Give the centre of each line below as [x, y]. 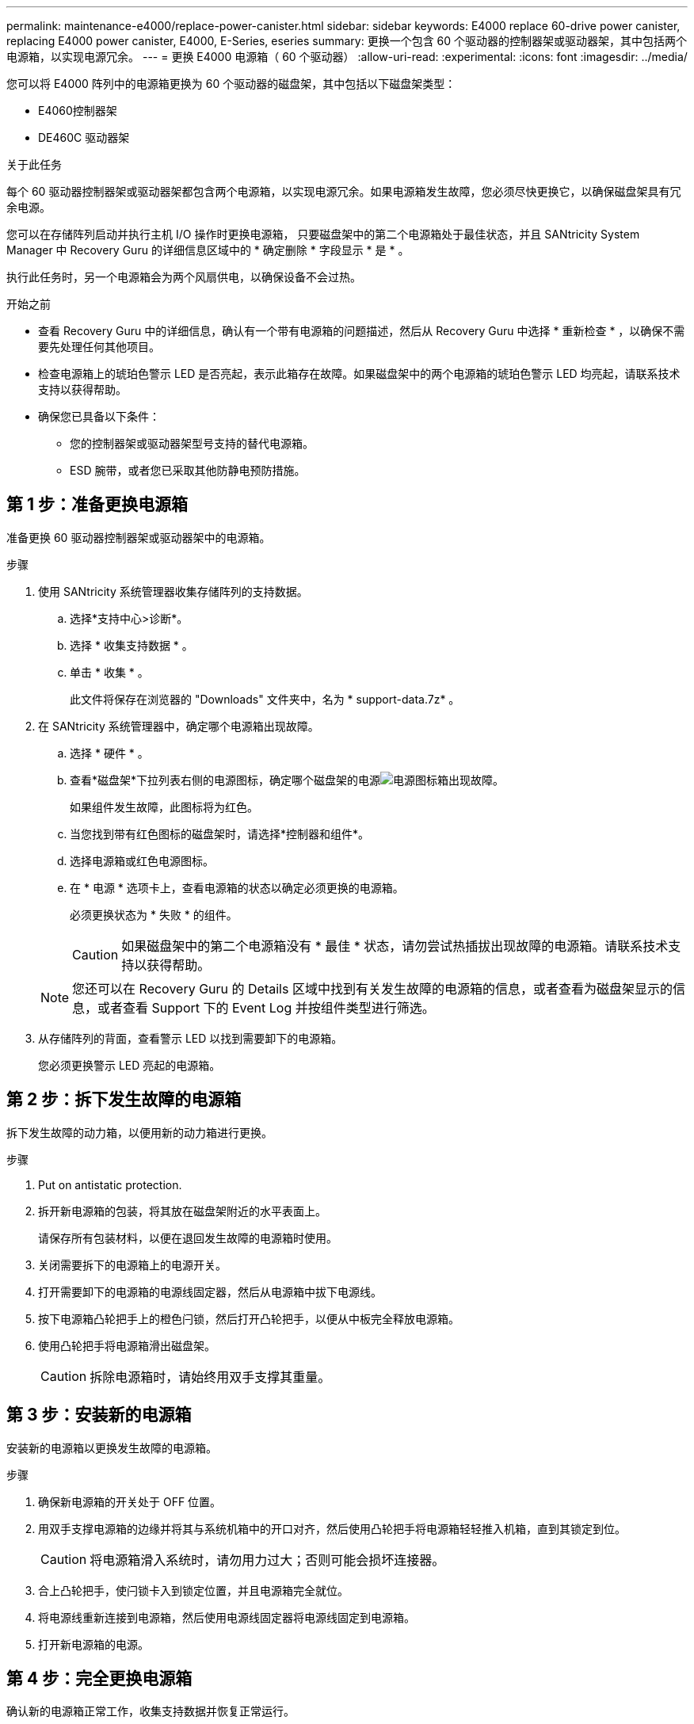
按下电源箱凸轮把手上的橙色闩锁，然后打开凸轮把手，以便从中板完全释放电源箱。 [249, 1318]
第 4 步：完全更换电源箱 [99, 1678]
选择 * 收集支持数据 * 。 [132, 645]
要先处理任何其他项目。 [99, 347]
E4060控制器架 [78, 111]
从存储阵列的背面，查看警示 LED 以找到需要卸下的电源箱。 [191, 1038]
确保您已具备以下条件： [99, 416]
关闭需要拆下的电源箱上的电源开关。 [132, 1264]
